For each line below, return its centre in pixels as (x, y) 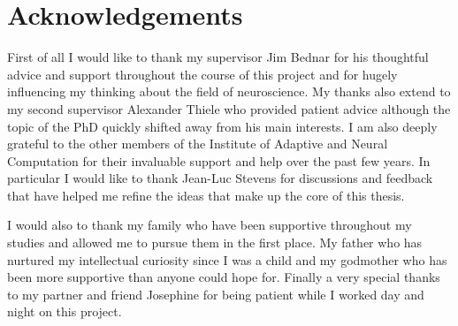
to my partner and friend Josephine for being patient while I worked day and (216, 294)
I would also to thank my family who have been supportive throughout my (210, 225)
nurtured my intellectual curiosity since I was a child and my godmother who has (227, 259)
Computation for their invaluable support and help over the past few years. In (219, 160)
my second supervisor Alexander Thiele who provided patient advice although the (229, 108)
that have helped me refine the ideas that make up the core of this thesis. (206, 195)
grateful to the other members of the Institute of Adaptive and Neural (198, 144)
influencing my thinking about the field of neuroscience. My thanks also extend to (229, 91)
